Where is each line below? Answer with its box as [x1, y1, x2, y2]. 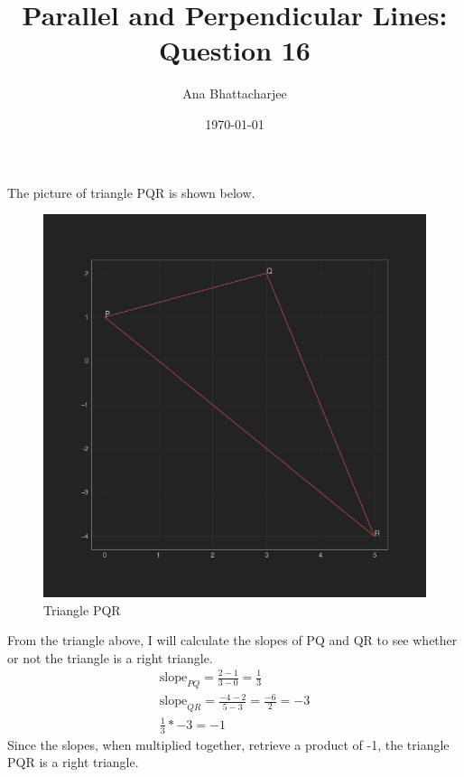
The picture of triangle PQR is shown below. [7, 183, 255, 201]
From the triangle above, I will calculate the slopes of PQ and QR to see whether [7, 631, 458, 650]
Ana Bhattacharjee [182, 84, 287, 103]
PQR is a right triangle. [7, 753, 139, 772]
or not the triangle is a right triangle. [7, 648, 213, 667]
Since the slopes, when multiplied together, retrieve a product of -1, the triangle [7, 735, 450, 754]
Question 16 [159, 32, 311, 69]
